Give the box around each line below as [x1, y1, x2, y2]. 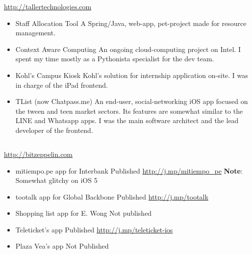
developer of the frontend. [15, 125, 93, 135]
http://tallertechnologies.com [4, 1, 92, 11]
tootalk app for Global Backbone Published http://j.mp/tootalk [15, 191, 208, 202]
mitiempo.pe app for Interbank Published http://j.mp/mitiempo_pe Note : [15, 165, 243, 176]
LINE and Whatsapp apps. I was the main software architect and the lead [15, 115, 239, 126]
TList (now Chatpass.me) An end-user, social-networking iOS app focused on [15, 96, 248, 106]
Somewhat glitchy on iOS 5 [15, 175, 98, 185]
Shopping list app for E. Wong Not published [15, 208, 152, 218]
